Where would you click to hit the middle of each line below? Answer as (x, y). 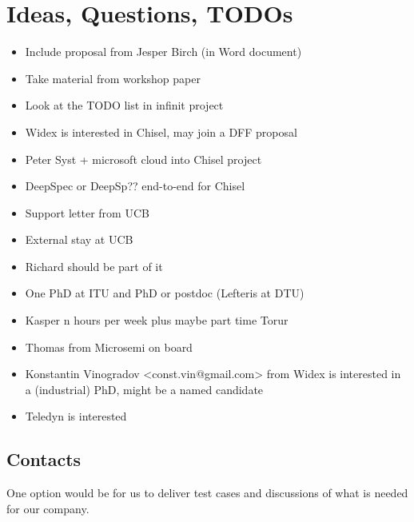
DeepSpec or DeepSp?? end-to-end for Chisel (135, 186)
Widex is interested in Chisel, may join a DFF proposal (161, 131)
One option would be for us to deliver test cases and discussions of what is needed (207, 493)
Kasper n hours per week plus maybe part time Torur (157, 320)
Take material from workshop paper (113, 78)
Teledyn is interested (76, 416)
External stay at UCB (79, 239)
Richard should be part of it (94, 266)
